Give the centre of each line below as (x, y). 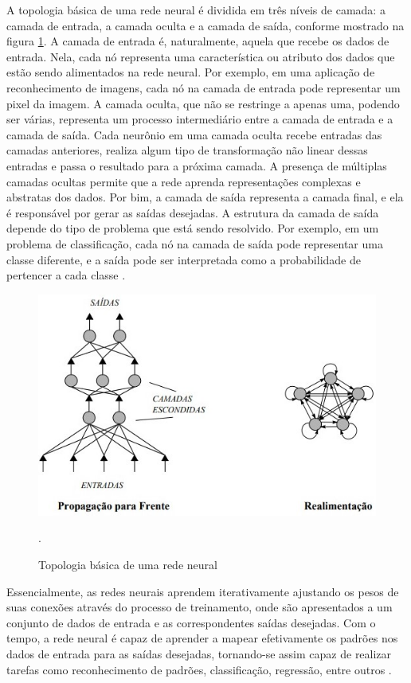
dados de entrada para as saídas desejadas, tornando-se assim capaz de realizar (199, 653)
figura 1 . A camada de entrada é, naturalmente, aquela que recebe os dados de (198, 41)
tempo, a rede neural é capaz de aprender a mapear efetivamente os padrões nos (202, 638)
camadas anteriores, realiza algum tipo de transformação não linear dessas (187, 150)
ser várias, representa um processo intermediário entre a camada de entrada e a (200, 119)
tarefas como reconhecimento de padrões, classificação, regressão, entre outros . (199, 669)
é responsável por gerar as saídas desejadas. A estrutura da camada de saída (193, 212)
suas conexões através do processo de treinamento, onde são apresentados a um (200, 607)
